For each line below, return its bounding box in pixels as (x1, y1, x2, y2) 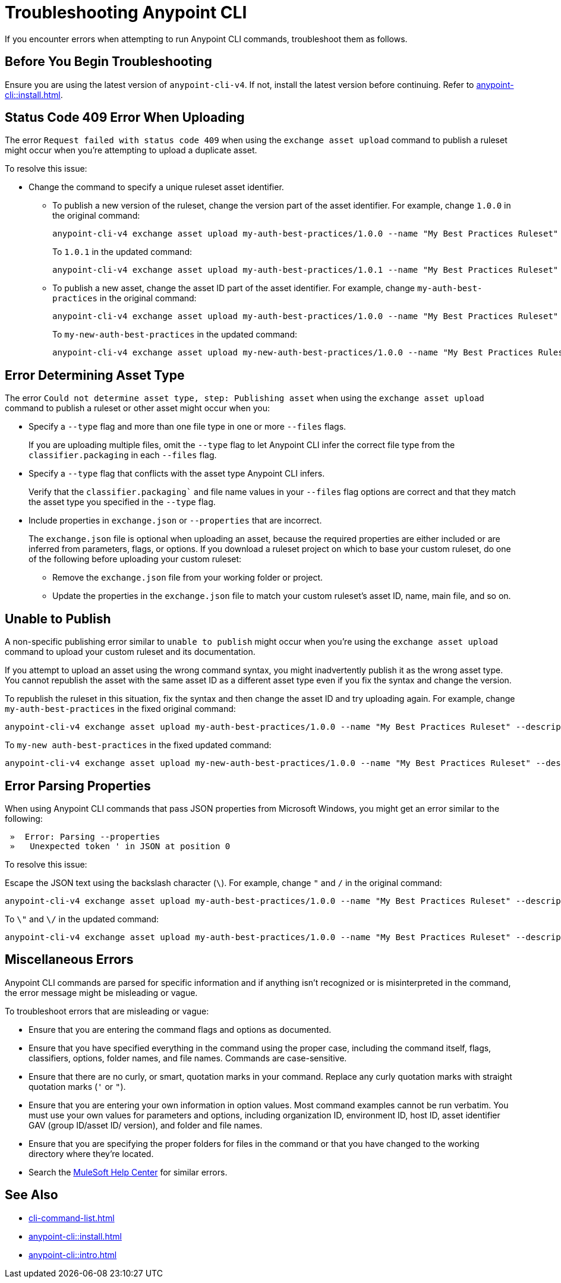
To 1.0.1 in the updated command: (52, 247, 192, 257)
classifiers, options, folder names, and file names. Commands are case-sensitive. (29, 1052, 347, 1063)
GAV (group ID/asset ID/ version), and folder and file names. (29, 1120, 263, 1130)
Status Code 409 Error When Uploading (5, 110, 245, 125)
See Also (5, 1187, 58, 1203)
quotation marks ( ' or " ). (29, 1081, 126, 1092)
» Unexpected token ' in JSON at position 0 (10, 841, 231, 851)
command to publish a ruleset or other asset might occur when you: (5, 403, 270, 414)
